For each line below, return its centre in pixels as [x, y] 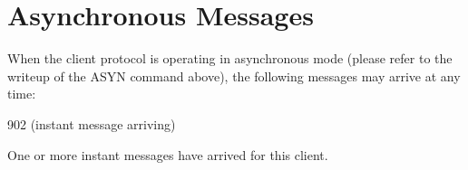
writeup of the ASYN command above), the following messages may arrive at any [234, 76]
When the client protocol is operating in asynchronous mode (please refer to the [230, 58]
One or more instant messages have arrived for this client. [168, 154]
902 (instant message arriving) [92, 123]
